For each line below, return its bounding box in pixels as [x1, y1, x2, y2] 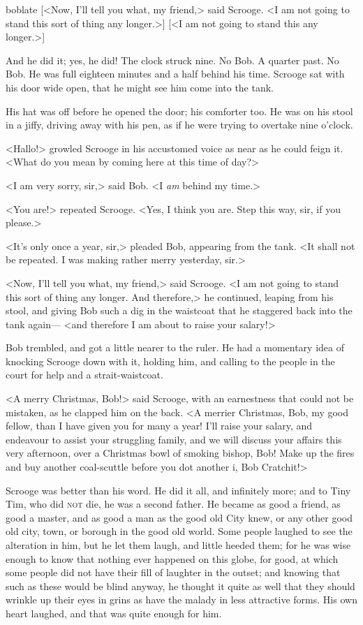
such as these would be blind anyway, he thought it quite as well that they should [6, 578, 355, 593]
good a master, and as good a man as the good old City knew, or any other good [6, 510, 353, 524]
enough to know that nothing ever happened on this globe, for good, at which [6, 551, 339, 566]
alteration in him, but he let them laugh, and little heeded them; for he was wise [6, 538, 351, 552]
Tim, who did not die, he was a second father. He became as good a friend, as [6, 497, 341, 511]
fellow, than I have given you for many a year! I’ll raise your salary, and [6, 418, 313, 433]
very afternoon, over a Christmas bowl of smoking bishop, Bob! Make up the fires [6, 446, 355, 460]
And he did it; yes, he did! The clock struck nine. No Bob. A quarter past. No [6, 52, 339, 67]
